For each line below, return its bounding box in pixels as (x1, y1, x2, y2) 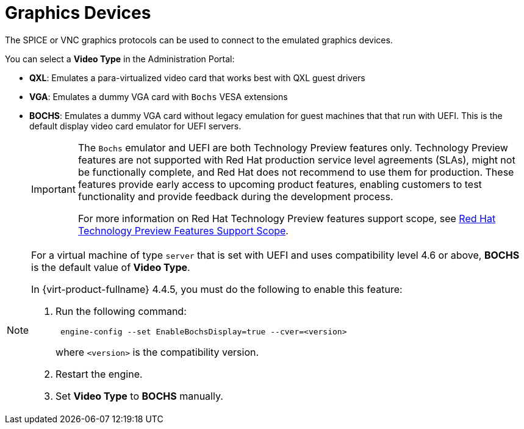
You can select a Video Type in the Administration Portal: (5, 53, 235, 64)
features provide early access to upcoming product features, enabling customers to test (77, 178, 482, 190)
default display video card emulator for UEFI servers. (29, 120, 242, 131)
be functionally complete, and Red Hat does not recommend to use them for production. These (77, 165, 514, 178)
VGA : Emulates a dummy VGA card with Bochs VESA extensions (29, 91, 288, 102)
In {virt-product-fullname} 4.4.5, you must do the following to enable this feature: (31, 283, 403, 295)
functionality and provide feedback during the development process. (77, 190, 393, 203)
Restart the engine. (56, 367, 143, 380)
